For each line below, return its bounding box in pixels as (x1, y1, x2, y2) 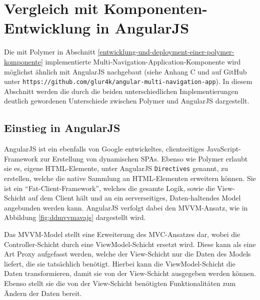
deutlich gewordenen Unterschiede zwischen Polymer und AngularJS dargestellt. (4, 95, 249, 106)
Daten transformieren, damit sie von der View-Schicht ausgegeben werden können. (4, 268, 256, 278)
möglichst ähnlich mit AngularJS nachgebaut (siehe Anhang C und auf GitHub (4, 66, 247, 76)
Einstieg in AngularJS (4, 120, 120, 135)
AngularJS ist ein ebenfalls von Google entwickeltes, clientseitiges (4, 143, 204, 154)
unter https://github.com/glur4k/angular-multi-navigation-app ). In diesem (4, 76, 252, 86)
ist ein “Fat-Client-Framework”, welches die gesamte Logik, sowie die (4, 182, 215, 193)
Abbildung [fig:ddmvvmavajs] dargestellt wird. (4, 212, 146, 222)
